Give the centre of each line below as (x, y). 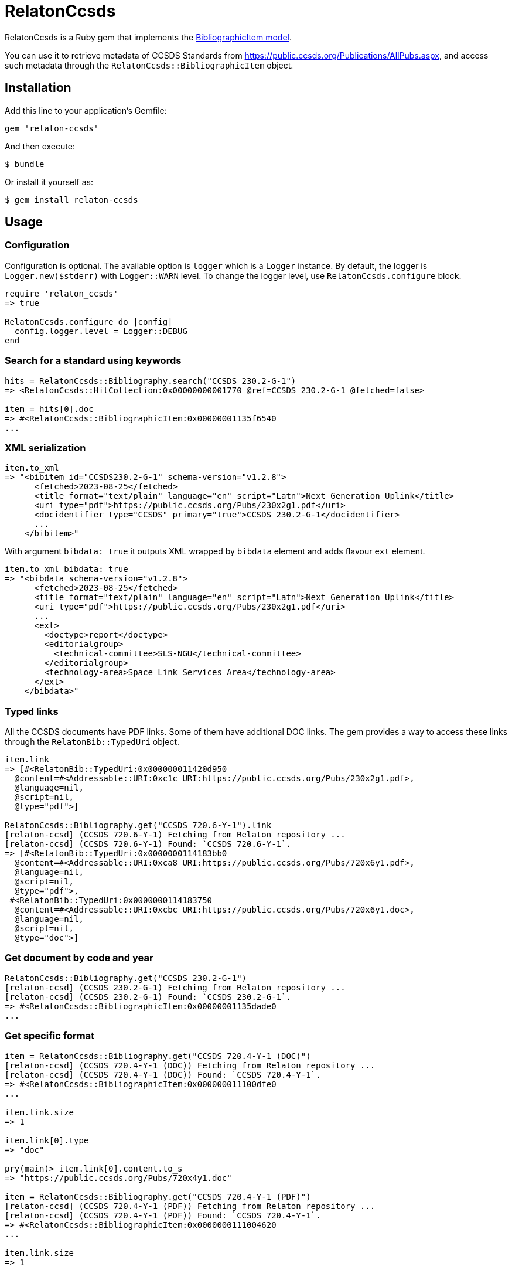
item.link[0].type (47, 1140)
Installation (38, 88)
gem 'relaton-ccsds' (52, 128)
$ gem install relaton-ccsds (71, 200)
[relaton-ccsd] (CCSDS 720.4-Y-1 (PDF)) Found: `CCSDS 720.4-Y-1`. (163, 1215)
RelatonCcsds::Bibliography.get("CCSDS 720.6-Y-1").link (138, 825)
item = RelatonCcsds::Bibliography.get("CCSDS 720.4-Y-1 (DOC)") (158, 1056)
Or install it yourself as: (49, 182)
